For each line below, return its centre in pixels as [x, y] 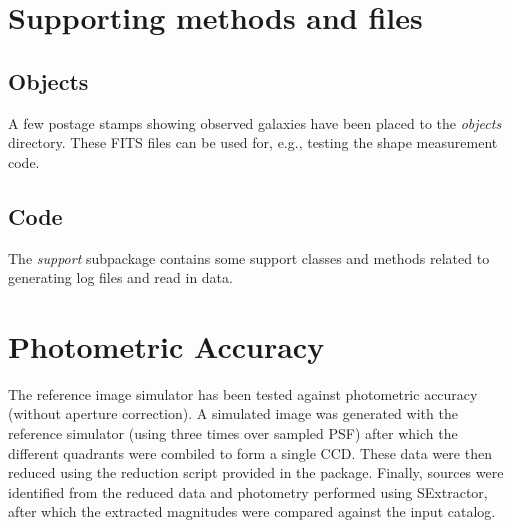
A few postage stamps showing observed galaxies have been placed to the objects [255, 122]
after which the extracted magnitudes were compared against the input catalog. [252, 511]
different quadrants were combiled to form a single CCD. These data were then [250, 452]
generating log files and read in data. [120, 277]
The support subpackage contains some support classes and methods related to [249, 257]
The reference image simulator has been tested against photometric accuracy [243, 393]
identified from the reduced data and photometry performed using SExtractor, [248, 491]
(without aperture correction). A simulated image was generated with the [233, 413]
